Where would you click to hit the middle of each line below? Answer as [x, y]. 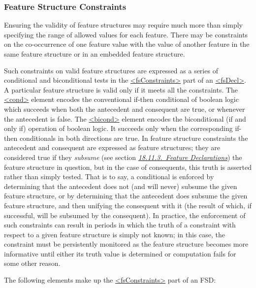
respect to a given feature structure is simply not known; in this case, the [114, 234]
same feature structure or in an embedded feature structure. [95, 54]
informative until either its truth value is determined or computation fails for [120, 253]
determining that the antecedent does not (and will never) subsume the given [121, 186]
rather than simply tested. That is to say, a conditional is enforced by [109, 176]
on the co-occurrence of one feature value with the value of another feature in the [127, 44]
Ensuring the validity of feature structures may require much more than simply [123, 25]
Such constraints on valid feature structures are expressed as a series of [111, 70]
